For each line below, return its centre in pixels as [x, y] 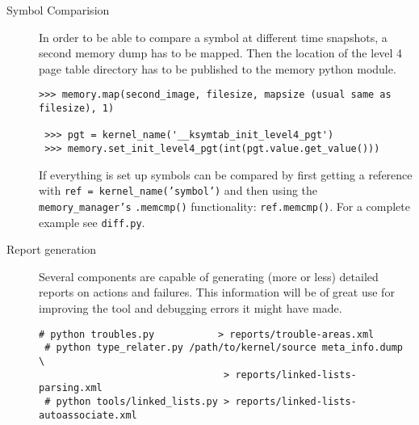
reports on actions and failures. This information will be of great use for [217, 292]
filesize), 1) [77, 109]
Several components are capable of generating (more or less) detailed [209, 276]
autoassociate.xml [88, 415]
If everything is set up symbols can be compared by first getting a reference [226, 174]
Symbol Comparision [58, 10]
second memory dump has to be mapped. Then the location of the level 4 [221, 53]
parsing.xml [71, 388]
